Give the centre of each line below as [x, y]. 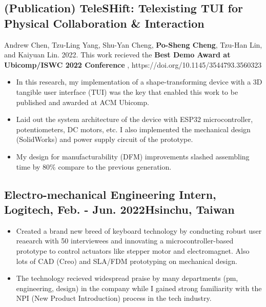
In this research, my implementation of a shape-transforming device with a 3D [139, 82]
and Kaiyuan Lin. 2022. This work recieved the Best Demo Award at [117, 55]
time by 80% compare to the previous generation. [94, 166]
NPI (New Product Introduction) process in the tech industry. [114, 298]
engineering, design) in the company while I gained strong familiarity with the [139, 288]
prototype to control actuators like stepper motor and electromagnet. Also [133, 250]
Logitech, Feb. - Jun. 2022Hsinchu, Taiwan [119, 209]
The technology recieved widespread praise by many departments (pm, [127, 278]
